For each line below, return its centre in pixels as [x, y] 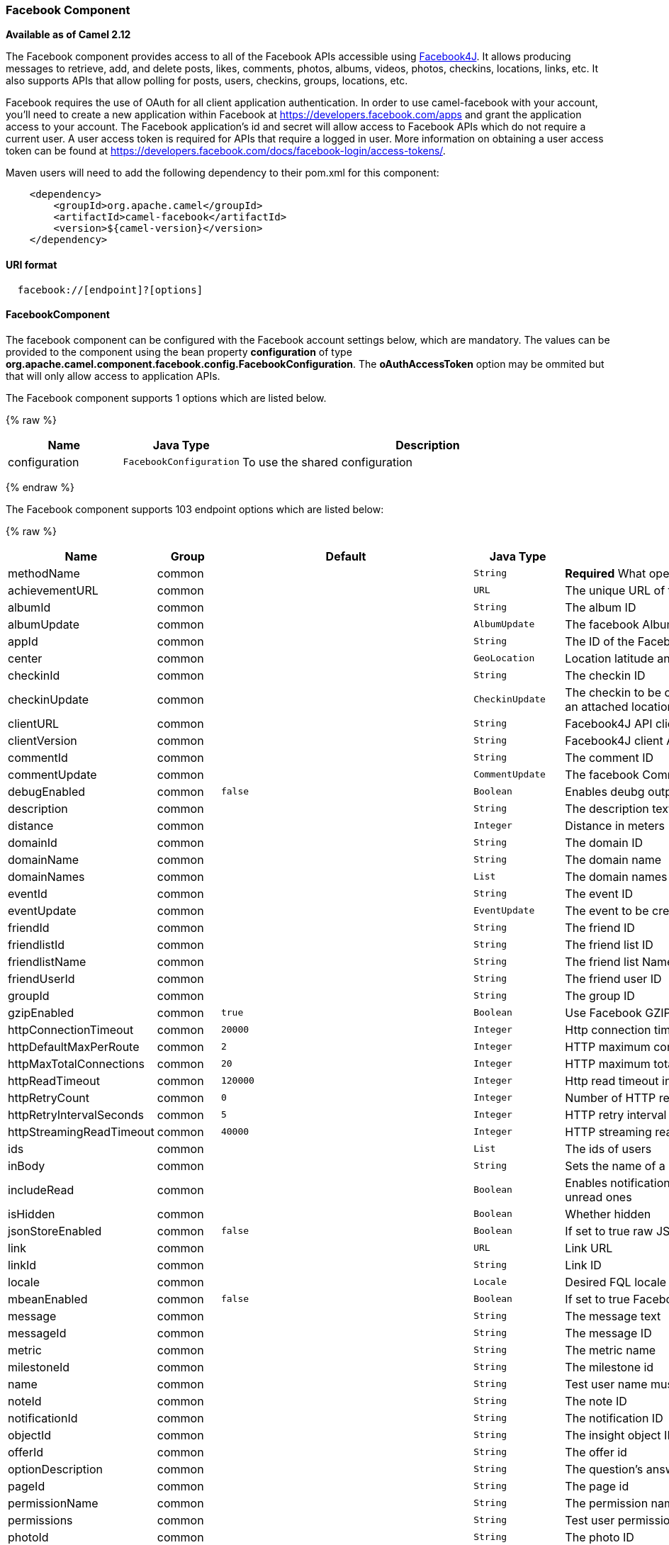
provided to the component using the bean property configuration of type [179, 352]
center [25, 658]
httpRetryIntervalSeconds [76, 1114]
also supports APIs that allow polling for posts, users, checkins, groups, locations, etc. [207, 81]
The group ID [600, 995]
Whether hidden [608, 1214]
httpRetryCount [49, 1097]
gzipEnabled [41, 1012]
